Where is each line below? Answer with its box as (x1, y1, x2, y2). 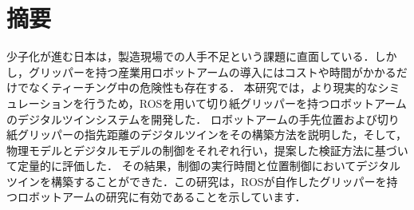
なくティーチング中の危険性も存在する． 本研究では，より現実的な (28, 79, 378, 96)
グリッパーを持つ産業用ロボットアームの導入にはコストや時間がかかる (28, 63, 396, 80)
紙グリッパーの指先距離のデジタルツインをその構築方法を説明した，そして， (6, 126, 408, 143)
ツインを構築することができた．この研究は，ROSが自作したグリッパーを (6, 172, 387, 189)
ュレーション (6, 94, 73, 111)
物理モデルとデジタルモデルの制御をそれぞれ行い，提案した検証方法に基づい (6, 141, 408, 158)
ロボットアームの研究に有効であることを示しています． (17, 188, 306, 205)
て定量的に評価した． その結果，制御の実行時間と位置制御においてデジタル (6, 157, 400, 174)
